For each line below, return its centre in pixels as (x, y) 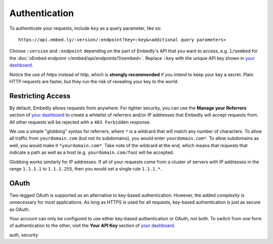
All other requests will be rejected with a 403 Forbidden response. (80, 122)
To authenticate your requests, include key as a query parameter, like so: (85, 28)
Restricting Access (40, 96)
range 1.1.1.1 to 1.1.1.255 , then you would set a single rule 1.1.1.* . (85, 168)
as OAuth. (20, 209)
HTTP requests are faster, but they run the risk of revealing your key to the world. (94, 81)
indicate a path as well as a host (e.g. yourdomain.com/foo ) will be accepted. (92, 152)
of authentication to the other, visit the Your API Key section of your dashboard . (92, 226)
